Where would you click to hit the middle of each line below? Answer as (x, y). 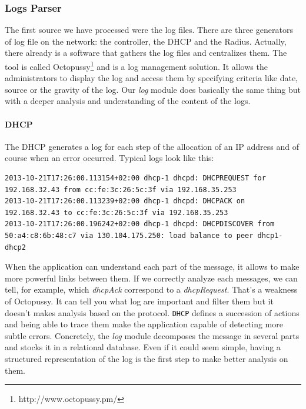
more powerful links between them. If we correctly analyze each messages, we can (151, 278)
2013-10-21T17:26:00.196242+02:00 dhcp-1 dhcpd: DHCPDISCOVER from (140, 224)
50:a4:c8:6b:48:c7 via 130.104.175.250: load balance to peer (129, 235)
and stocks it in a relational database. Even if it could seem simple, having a (143, 347)
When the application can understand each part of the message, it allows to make (152, 266)
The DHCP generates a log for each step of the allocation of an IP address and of (152, 146)
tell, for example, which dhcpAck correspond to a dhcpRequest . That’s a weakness (151, 289)
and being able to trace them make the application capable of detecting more (144, 324)
